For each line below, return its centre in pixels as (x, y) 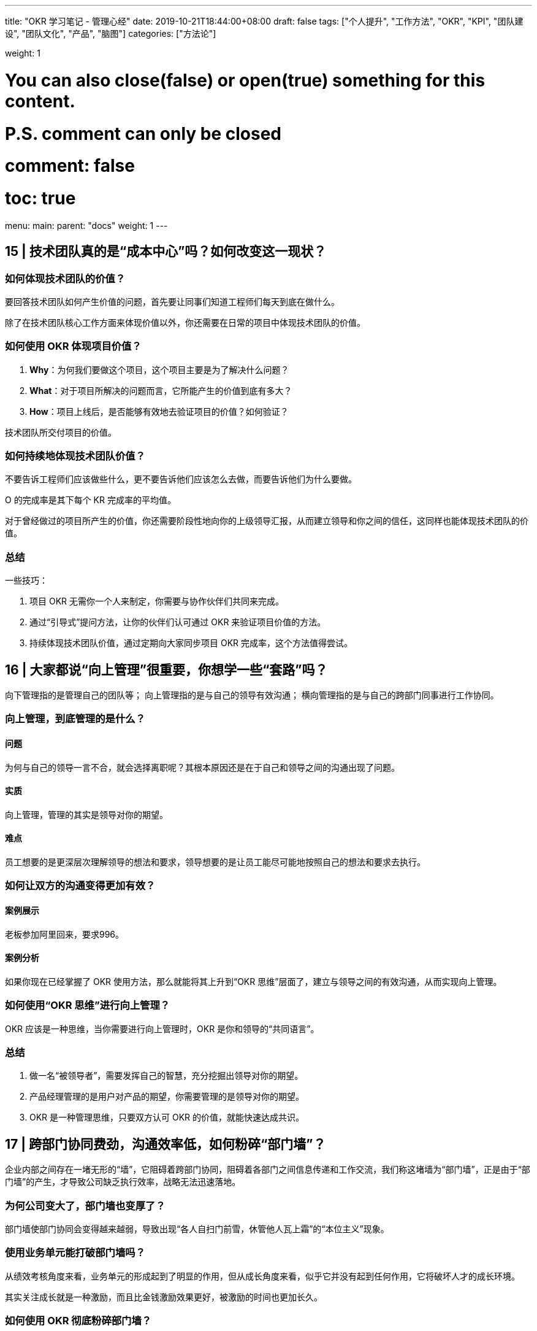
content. (40, 101)
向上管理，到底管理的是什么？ (75, 719)
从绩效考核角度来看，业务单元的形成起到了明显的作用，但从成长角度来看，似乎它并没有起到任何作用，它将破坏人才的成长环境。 (262, 1276)
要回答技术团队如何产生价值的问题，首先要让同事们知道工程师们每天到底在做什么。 (172, 301)
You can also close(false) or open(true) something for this (245, 80)
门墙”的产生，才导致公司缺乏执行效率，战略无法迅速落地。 (123, 1182)
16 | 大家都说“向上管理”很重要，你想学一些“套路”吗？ (166, 669)
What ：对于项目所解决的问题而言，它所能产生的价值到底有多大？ (161, 390)
